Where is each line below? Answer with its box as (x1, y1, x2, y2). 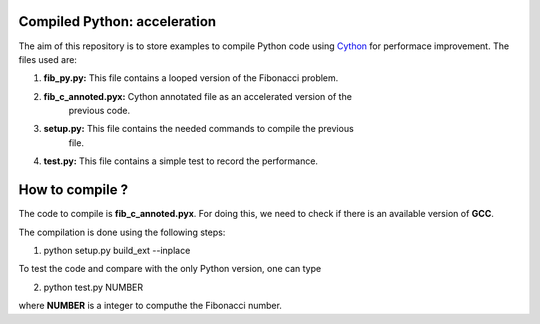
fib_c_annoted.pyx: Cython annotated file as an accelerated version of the (43, 90, 352, 102)
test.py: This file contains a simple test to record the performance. (43, 155, 319, 167)
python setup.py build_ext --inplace (43, 244, 191, 256)
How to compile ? (18, 181, 129, 199)
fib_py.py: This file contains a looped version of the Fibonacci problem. (43, 72, 339, 84)
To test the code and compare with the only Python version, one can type (18, 263, 322, 275)
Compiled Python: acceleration (18, 13, 217, 30)
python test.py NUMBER (43, 281, 144, 293)
